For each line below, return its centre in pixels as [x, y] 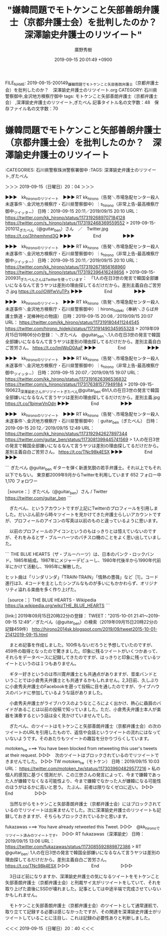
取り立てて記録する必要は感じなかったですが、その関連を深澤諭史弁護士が [81, 911]
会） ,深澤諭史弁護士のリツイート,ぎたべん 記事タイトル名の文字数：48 [78, 102]
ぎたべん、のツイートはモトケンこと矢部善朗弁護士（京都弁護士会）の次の [85, 726]
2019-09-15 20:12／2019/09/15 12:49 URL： [50, 428]
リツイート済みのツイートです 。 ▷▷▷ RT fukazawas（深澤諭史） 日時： [75, 834]
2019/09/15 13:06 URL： [30, 841]
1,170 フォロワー [22, 481]
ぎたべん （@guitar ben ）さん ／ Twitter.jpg [64, 230]
